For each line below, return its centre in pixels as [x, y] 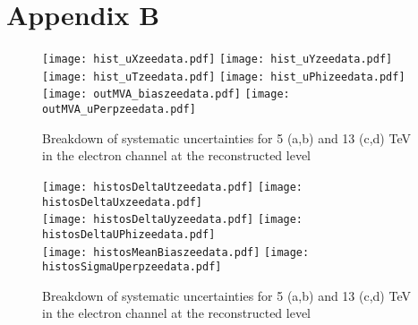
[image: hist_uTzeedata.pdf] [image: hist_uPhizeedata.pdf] [224, 77]
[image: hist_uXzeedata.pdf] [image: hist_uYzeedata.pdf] [218, 60]
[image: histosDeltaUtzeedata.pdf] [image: [173, 187]
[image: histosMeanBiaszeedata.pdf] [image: [176, 252]
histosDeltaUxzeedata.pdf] [122, 202]
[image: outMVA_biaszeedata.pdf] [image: [166, 94]
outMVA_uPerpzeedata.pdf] [119, 110]
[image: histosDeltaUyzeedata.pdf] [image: [173, 220]
